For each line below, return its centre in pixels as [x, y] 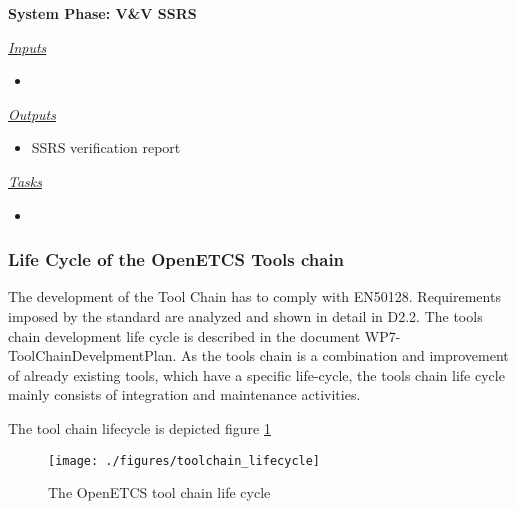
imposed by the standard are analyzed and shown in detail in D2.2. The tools [245, 315]
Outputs [32, 113]
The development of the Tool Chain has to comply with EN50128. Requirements [254, 296]
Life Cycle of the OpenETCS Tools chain [176, 259]
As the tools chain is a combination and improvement [345, 355]
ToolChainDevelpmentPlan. [92, 355]
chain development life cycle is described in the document [184, 335]
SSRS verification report [106, 147]
